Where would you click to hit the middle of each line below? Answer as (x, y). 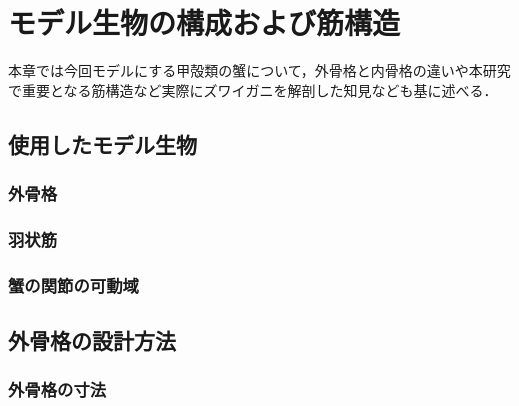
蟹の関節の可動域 (73, 284)
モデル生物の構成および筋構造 (204, 22)
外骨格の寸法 (57, 389)
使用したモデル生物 (102, 143)
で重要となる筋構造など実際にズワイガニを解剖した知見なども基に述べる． (253, 89)
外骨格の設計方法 (92, 340)
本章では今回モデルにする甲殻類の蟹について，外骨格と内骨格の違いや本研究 (259, 70)
